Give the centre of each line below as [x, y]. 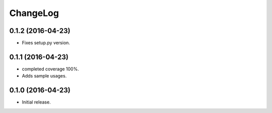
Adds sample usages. [44, 76]
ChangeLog [34, 13]
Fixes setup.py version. [46, 43]
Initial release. [36, 102]
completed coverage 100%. [50, 69]
